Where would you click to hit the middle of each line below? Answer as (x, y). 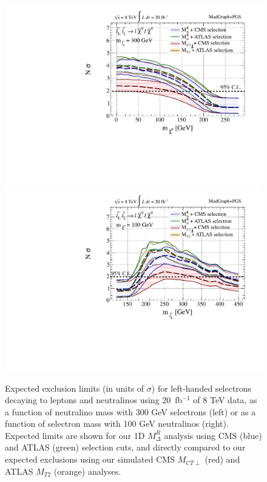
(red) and (222, 459)
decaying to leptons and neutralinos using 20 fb (94, 400)
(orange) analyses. (87, 471)
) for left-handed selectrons (201, 388)
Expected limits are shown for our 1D (75, 435)
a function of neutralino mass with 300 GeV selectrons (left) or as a (130, 411)
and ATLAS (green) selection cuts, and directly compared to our (125, 447)
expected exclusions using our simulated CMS (90, 459)
